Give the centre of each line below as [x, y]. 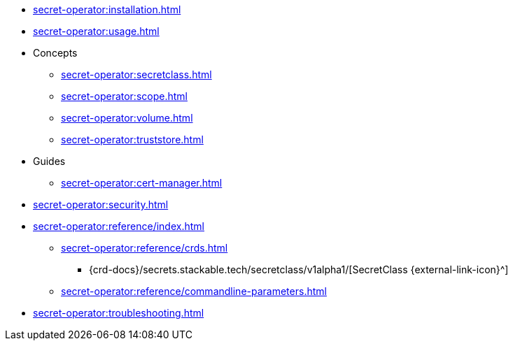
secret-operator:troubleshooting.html [119, 313]
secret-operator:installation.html [107, 9]
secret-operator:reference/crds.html [145, 248]
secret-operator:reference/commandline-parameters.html [194, 291]
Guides [49, 161]
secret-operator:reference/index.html [119, 226]
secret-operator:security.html [101, 204]
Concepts [55, 53]
